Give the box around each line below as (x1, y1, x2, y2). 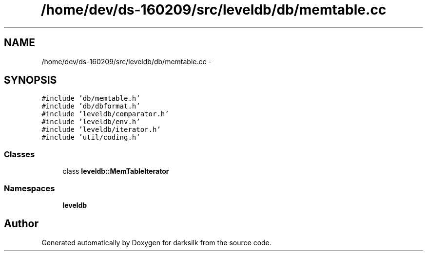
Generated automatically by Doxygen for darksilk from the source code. (41, 238, 272, 247)
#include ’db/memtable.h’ (41, 94, 140, 103)
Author (4, 218, 39, 230)
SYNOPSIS (4, 74, 57, 87)
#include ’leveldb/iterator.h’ (41, 126, 161, 134)
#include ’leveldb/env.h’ (41, 118, 140, 126)
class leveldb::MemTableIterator (62, 167, 169, 176)
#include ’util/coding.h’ (41, 133, 140, 142)
